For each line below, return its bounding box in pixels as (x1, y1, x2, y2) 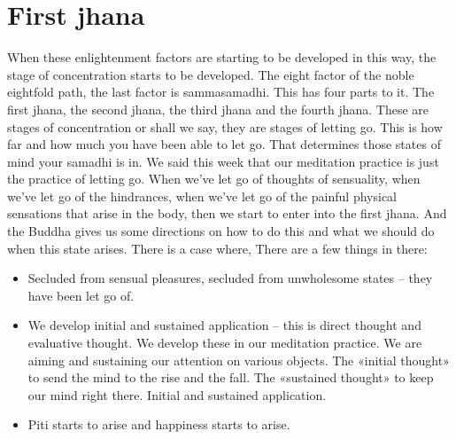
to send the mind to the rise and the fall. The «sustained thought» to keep (27, 368, 434, 387)
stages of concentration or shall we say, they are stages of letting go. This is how (7, 117, 443, 136)
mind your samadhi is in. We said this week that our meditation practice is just (7, 152, 439, 170)
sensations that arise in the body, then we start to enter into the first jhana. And (7, 204, 447, 223)
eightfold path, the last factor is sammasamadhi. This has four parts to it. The (7, 82, 435, 101)
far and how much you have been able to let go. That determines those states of (7, 135, 441, 153)
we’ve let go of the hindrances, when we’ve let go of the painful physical (7, 186, 398, 205)
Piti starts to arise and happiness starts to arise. (27, 415, 290, 434)
